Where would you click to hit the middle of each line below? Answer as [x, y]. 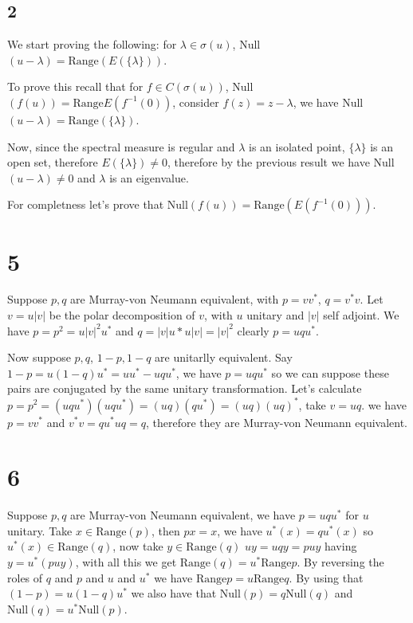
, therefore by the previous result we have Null [281, 162]
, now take [138, 546]
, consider [196, 102]
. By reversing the [340, 562]
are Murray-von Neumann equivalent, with [175, 299]
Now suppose [39, 357]
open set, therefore [53, 162]
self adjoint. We [361, 315]
